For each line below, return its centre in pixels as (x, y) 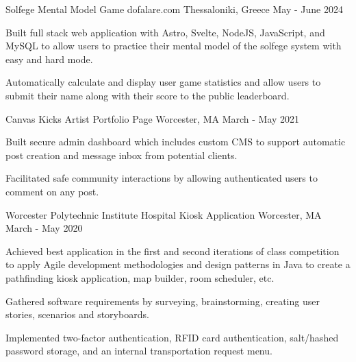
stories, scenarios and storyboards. (77, 314)
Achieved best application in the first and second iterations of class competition (173, 251)
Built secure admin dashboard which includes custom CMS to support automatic (176, 142)
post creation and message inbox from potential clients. (122, 155)
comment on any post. (52, 191)
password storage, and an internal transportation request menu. (139, 351)
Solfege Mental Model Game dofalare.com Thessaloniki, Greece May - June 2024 (174, 9)
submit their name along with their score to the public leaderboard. (148, 95)
